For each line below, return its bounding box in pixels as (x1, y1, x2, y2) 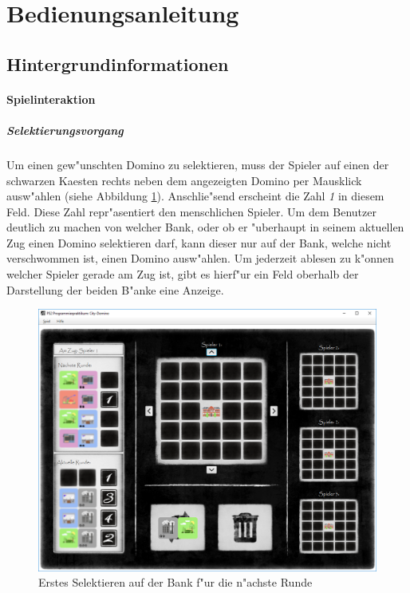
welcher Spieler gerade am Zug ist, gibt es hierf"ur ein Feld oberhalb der (6, 266, 359, 283)
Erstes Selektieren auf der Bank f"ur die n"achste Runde (38, 574, 313, 591)
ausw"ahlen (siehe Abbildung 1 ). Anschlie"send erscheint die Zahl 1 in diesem (6, 188, 384, 204)
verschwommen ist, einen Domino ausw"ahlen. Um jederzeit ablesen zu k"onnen (6, 250, 394, 267)
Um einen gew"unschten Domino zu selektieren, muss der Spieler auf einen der (6, 156, 389, 172)
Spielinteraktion (6, 90, 96, 107)
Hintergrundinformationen (6, 51, 229, 76)
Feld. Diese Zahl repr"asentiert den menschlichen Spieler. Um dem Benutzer (6, 203, 376, 219)
